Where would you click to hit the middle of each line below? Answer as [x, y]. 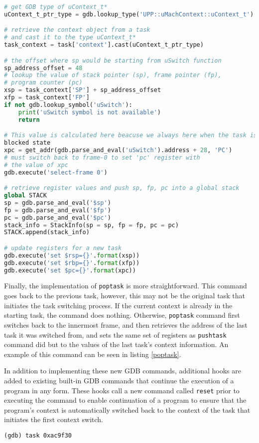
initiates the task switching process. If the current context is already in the [118, 305]
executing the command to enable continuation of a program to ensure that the [125, 400]
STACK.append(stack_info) [47, 232]
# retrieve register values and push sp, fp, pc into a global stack [122, 188]
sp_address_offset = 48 [43, 68]
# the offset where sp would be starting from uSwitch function [113, 60]
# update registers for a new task [63, 248]
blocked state [27, 143]
